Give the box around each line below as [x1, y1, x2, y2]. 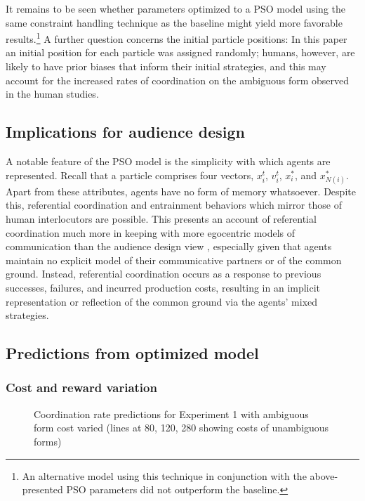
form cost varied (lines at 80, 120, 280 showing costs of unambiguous [34, 420, 329, 435]
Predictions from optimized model [6, 342, 259, 364]
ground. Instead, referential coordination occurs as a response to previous [6, 266, 321, 281]
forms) [34, 434, 62, 448]
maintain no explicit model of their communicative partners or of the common [6, 252, 342, 267]
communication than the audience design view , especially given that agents [6, 239, 332, 254]
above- [310, 468, 338, 483]
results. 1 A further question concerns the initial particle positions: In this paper [6, 30, 347, 46]
